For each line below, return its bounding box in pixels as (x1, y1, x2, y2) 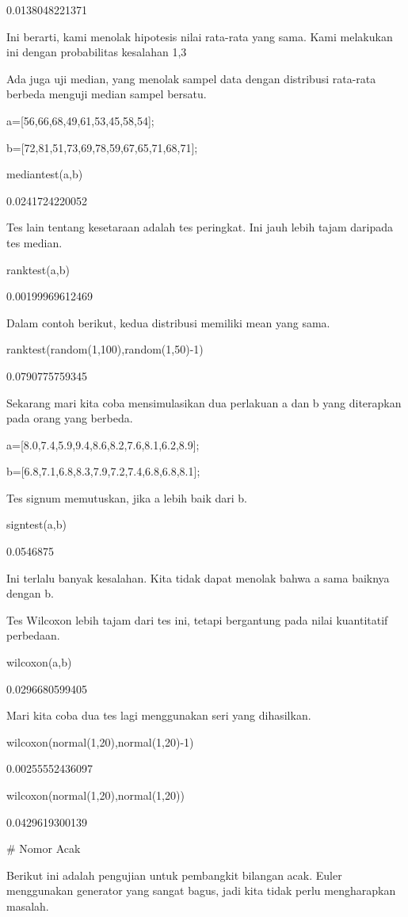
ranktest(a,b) (6, 261, 70, 277)
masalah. (6, 897, 49, 914)
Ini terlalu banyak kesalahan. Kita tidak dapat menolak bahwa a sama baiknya (6, 569, 390, 586)
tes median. (6, 234, 63, 250)
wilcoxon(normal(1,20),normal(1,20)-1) (6, 733, 194, 750)
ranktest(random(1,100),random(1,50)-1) (6, 341, 204, 357)
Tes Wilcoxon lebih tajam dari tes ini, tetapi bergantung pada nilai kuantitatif (6, 611, 388, 628)
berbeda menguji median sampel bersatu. (6, 86, 207, 102)
